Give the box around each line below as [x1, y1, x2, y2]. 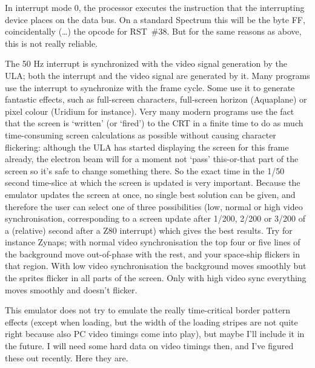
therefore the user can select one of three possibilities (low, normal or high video [5, 200, 303, 213]
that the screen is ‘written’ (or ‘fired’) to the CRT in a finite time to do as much [5, 117, 303, 129]
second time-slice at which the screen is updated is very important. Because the [5, 176, 300, 189]
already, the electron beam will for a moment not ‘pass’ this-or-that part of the [5, 152, 299, 165]
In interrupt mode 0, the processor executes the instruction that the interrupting [5, 1, 305, 13]
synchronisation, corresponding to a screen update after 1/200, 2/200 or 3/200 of [5, 212, 306, 225]
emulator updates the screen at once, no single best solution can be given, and [5, 188, 296, 200]
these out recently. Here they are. [5, 351, 128, 364]
